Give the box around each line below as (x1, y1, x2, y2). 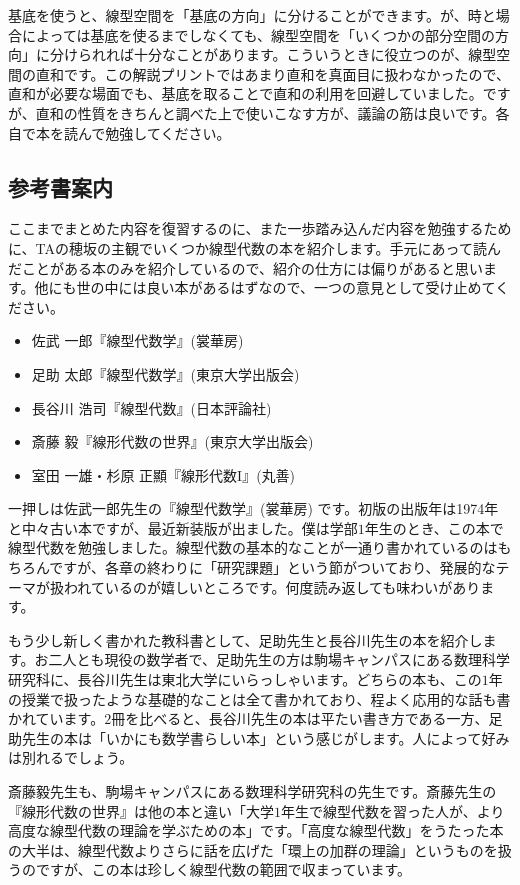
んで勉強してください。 (77, 122, 231, 143)
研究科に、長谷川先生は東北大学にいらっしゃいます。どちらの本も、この (8, 669, 482, 690)
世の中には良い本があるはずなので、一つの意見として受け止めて (76, 277, 496, 298)
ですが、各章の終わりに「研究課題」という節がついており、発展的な (49, 557, 496, 578)
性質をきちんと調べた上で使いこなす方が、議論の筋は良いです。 (77, 102, 496, 123)
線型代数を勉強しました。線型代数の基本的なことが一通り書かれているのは (8, 537, 498, 558)
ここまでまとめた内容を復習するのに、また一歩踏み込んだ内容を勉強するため (8, 218, 512, 239)
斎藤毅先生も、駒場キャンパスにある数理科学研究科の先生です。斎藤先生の (8, 781, 497, 802)
